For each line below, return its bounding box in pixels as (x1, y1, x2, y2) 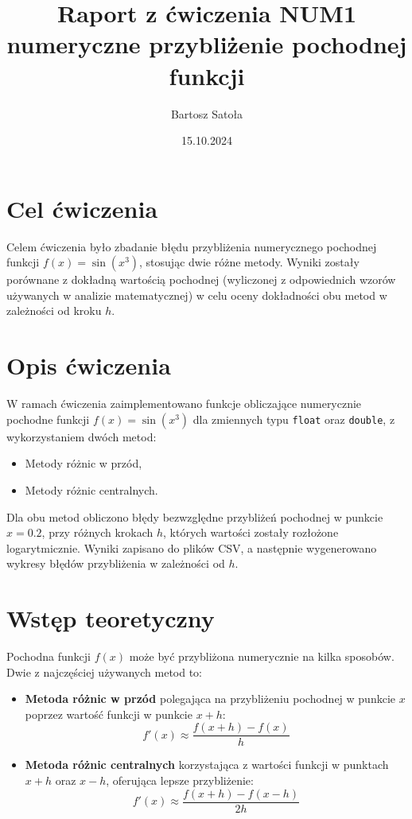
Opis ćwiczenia (6, 349, 171, 382)
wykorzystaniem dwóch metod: (6, 428, 157, 444)
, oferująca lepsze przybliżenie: (106, 772, 254, 789)
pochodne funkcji (6, 410, 90, 427)
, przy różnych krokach (41, 524, 154, 541)
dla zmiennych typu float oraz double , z (192, 410, 395, 427)
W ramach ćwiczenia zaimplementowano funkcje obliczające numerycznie (6, 395, 362, 412)
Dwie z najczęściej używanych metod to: (6, 663, 203, 680)
